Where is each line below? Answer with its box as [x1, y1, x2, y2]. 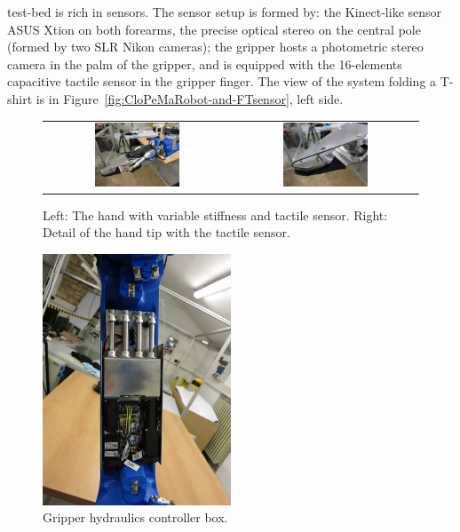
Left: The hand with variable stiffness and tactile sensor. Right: [43, 205, 388, 224]
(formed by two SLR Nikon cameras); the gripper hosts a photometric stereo [7, 37, 424, 56]
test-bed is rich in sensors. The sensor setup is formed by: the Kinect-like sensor [7, 3, 442, 20]
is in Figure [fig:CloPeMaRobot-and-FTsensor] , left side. [36, 89, 344, 107]
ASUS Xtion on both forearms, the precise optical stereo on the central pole [7, 20, 421, 38]
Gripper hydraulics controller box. [43, 508, 228, 527]
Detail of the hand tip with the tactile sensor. [43, 223, 290, 242]
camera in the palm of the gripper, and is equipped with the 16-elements [7, 54, 402, 73]
